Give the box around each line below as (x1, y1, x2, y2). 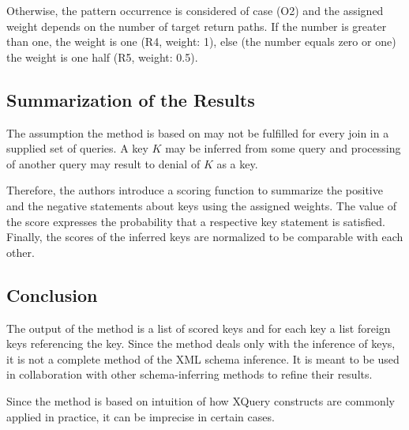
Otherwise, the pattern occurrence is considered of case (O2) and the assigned (6, 2, 384, 18)
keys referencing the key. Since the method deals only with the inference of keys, (6, 335, 396, 352)
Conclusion (6, 282, 98, 307)
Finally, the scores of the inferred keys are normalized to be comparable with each (6, 228, 403, 245)
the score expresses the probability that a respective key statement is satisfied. (6, 213, 385, 229)
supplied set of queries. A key (6, 140, 148, 157)
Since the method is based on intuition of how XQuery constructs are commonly (6, 392, 395, 409)
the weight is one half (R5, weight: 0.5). (6, 48, 198, 65)
